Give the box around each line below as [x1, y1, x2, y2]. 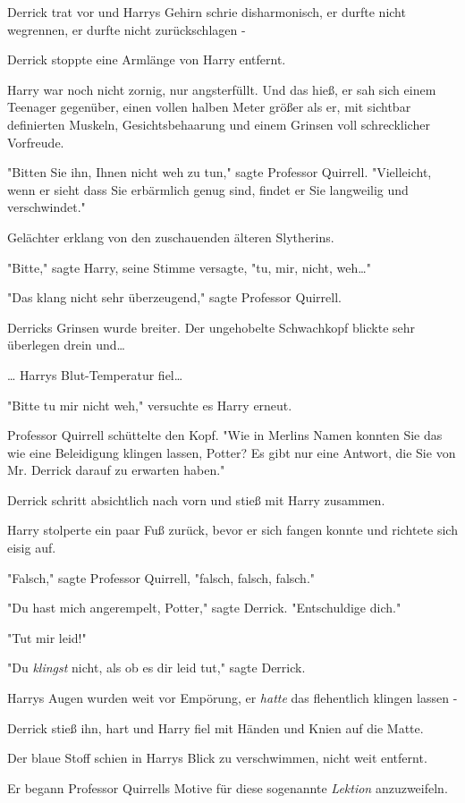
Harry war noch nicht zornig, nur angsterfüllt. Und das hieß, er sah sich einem [7, 80, 436, 98]
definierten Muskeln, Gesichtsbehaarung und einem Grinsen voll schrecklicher [7, 114, 430, 133]
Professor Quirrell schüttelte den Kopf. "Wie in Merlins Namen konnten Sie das [7, 426, 443, 444]
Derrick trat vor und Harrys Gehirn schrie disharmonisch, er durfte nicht [7, 3, 406, 21]
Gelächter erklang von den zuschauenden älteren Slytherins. [7, 227, 334, 246]
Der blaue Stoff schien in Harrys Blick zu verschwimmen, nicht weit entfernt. [7, 748, 427, 767]
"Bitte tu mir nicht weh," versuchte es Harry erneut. [7, 395, 292, 414]
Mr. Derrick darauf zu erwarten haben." [7, 461, 225, 479]
